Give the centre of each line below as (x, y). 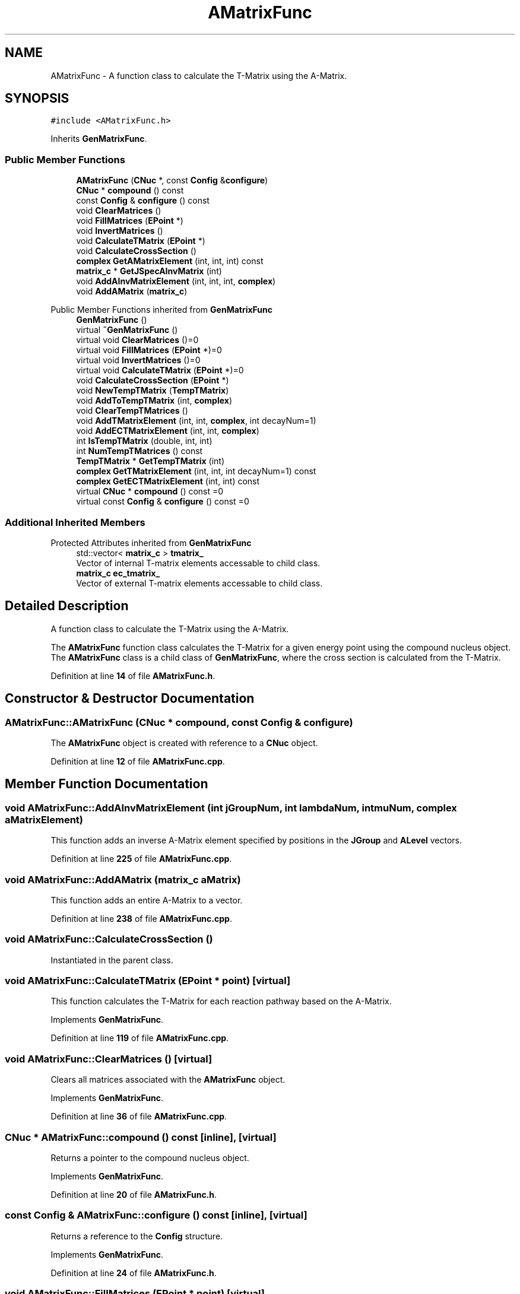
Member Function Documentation (107, 784)
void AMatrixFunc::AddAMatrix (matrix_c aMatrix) (123, 879)
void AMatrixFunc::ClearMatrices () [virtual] (109, 1059)
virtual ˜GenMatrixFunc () (127, 330)
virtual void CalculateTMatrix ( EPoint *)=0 (160, 370)
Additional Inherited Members (75, 522)
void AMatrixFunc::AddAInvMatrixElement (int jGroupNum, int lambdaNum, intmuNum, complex (231, 808)
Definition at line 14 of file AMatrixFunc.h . (133, 675)
